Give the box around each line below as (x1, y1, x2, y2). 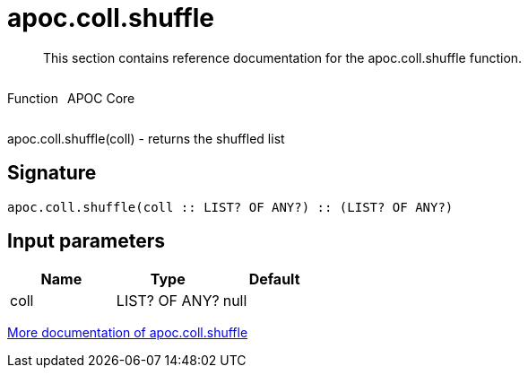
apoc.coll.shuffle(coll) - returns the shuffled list (7, 130, 285, 146)
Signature (7, 161, 97, 185)
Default (248, 270, 300, 289)
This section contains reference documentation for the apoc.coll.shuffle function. (43, 49, 523, 65)
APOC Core (66, 90, 135, 106)
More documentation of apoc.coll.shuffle (7, 325, 248, 341)
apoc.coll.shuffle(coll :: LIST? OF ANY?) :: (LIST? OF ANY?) (7, 199, 454, 214)
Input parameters (7, 230, 166, 253)
